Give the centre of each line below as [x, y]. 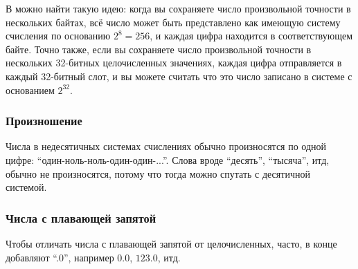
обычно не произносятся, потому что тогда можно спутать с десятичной [158, 173]
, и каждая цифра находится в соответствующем [251, 36]
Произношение [44, 121]
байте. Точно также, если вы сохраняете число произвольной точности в [159, 49]
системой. [26, 187]
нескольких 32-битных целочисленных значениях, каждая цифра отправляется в [174, 63]
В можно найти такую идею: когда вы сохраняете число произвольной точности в [178, 8]
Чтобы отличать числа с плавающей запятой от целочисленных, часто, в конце [171, 243]
